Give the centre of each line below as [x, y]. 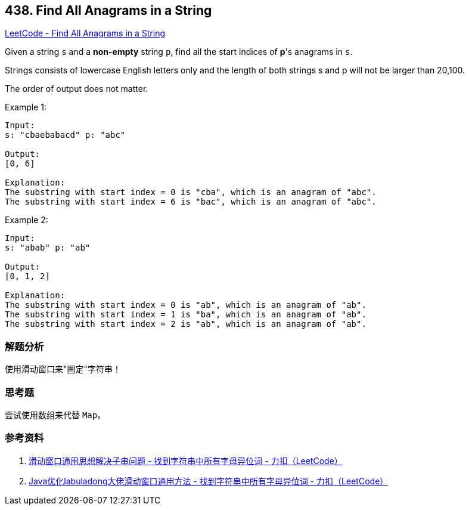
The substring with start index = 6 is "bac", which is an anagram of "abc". [191, 202]
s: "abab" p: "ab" [48, 248]
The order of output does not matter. [77, 89]
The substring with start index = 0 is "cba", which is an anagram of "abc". [191, 192]
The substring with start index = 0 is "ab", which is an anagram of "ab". [186, 305]
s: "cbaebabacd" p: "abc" [65, 135]
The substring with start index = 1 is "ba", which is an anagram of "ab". [186, 315]
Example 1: [26, 107]
